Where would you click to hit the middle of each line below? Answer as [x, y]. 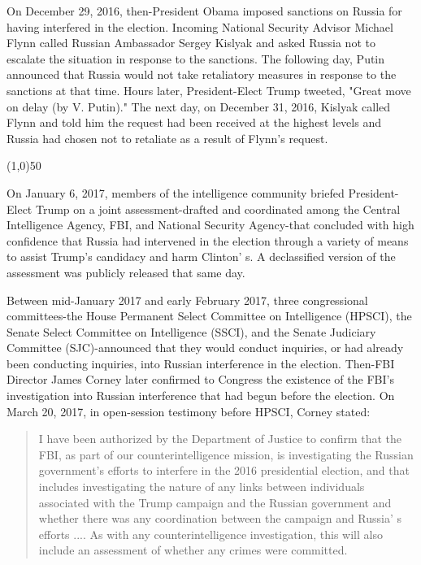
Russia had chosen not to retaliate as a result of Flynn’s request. [167, 138]
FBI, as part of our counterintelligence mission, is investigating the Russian [226, 454]
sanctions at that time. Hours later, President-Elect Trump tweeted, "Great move [209, 90]
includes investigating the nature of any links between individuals [202, 487]
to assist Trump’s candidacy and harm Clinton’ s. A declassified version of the [201, 256]
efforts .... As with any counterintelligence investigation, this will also [210, 534]
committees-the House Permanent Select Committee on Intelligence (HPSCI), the [209, 316]
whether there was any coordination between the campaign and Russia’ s [220, 518]
